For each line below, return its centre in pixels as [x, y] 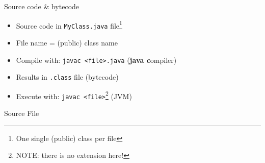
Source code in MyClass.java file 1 [69, 25]
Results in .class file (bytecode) [67, 77]
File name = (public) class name [67, 42]
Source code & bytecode [42, 6]
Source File [22, 113]
